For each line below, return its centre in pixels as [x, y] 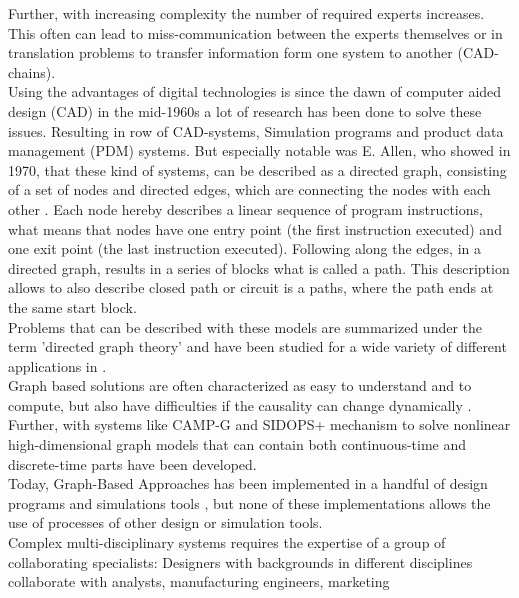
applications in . [57, 365]
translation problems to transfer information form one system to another [230, 52]
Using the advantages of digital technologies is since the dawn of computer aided [255, 91]
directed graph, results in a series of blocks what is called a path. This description [259, 267]
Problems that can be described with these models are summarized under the [245, 326]
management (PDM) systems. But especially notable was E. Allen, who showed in [259, 150]
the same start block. [72, 306]
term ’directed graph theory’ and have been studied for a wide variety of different [257, 346]
